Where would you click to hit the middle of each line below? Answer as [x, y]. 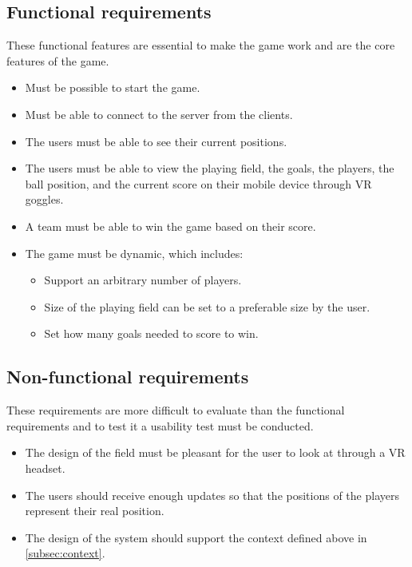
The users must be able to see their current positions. [156, 141]
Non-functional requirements [128, 377]
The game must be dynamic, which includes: [134, 253]
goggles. [44, 199]
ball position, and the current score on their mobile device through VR [198, 183]
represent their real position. [95, 511]
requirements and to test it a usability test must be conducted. [160, 425]
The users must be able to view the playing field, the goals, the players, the [210, 168]
